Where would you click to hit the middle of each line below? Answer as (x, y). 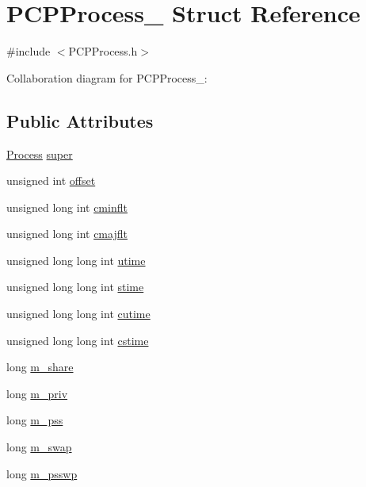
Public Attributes (80, 120)
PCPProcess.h (103, 51)
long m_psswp (42, 473)
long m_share (40, 367)
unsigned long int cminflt (67, 207)
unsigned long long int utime (76, 260)
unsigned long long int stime (75, 287)
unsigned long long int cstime (78, 340)
